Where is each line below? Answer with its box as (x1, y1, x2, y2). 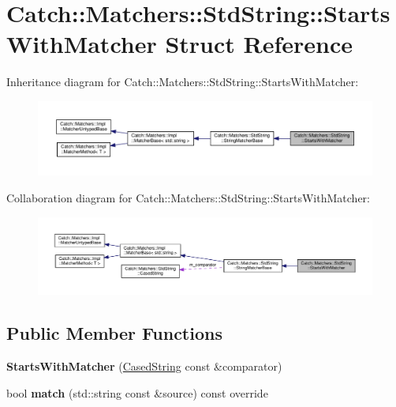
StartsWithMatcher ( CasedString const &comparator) (6, 358, 282, 375)
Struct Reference (165, 28, 353, 60)
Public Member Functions (6, 321, 222, 345)
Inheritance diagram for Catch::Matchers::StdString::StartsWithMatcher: (6, 73, 359, 90)
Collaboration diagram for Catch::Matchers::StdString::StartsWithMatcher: (6, 189, 370, 205)
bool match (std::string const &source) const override (6, 384, 268, 401)
